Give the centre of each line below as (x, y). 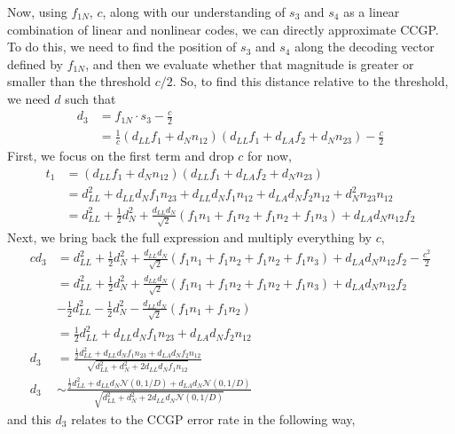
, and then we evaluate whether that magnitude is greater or (250, 63)
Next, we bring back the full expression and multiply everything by (189, 237)
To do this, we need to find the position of (122, 47)
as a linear (372, 12)
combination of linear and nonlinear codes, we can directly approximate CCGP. (223, 29)
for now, (270, 156)
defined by (35, 63)
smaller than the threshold (79, 81)
